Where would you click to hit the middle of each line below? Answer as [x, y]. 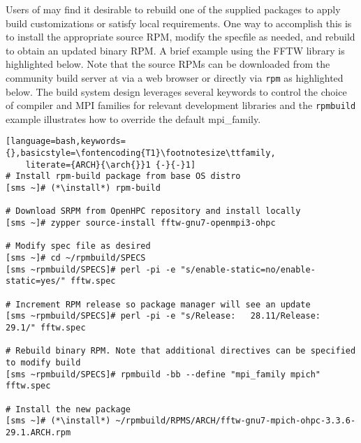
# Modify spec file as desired [78, 246]
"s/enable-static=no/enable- [248, 269]
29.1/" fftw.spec [46, 327]
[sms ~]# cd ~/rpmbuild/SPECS [76, 258]
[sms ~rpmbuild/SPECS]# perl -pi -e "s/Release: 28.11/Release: [163, 316]
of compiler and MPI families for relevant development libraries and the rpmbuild [181, 105]
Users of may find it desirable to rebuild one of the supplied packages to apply [173, 9]
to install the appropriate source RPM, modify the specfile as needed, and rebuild [180, 37]
